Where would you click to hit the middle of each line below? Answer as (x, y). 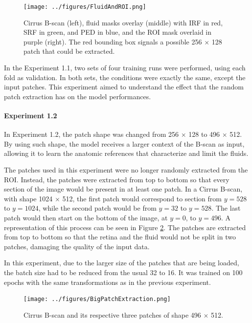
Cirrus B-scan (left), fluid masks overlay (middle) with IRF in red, (123, 22)
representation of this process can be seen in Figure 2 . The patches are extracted (125, 227)
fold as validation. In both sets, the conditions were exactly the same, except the (125, 77)
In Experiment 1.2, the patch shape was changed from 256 (92, 134)
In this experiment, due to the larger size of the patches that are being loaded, (122, 263)
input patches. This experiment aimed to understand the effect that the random (124, 87)
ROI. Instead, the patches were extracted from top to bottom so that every (117, 179)
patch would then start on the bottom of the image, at (86, 217)
